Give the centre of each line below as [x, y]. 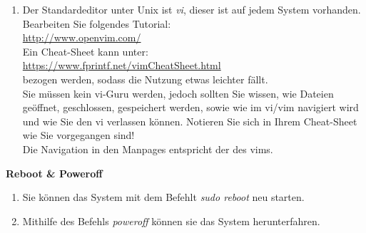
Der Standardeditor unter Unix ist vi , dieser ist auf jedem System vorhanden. [192, 9]
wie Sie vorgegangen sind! [78, 135]
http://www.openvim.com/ [82, 37]
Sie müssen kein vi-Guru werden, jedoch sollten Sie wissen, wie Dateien [178, 93]
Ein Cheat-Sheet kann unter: [85, 51]
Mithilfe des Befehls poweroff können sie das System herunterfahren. [171, 221]
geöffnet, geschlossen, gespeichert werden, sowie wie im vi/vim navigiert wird [190, 107]
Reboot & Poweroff [54, 173]
